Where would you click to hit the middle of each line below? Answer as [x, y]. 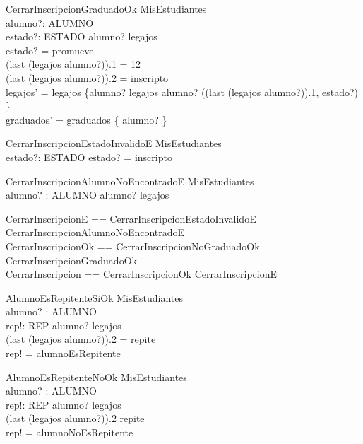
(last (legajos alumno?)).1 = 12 [73, 64]
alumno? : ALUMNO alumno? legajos [88, 195]
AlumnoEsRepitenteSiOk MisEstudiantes [94, 297]
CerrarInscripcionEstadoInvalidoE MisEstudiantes [114, 143]
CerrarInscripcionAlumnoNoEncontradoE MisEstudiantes [130, 181]
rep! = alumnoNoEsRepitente [70, 432]
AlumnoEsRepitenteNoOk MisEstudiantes [96, 376]
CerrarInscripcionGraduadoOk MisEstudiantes [106, 8]
